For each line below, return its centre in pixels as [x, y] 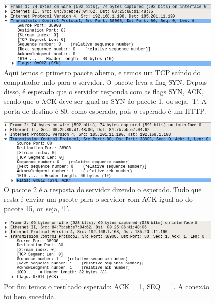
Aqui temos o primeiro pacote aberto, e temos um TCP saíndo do [102, 72]
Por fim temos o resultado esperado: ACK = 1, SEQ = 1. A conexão [107, 287]
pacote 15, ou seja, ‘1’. [37, 208]
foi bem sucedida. [30, 296]
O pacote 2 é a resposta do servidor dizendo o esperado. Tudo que [103, 189]
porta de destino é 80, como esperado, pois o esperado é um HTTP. [105, 111]
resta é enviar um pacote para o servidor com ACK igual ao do [98, 199]
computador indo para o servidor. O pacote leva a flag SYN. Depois [106, 82]
